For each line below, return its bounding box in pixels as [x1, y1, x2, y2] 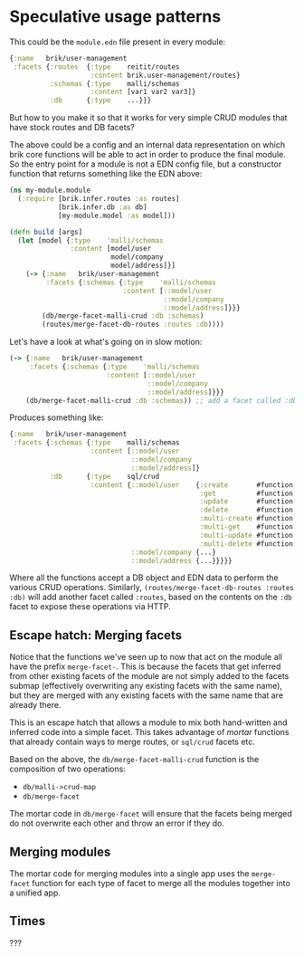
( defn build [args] [9, 227, 83, 236]
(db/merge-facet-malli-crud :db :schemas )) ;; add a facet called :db [25, 396, 298, 405]
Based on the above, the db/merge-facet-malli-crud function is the [9, 754, 260, 765]
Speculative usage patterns [9, 6, 222, 27]
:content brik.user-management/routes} [90, 71, 242, 80]
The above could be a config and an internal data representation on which [9, 139, 286, 150]
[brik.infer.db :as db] [57, 202, 147, 212]
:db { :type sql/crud [49, 472, 160, 481]
